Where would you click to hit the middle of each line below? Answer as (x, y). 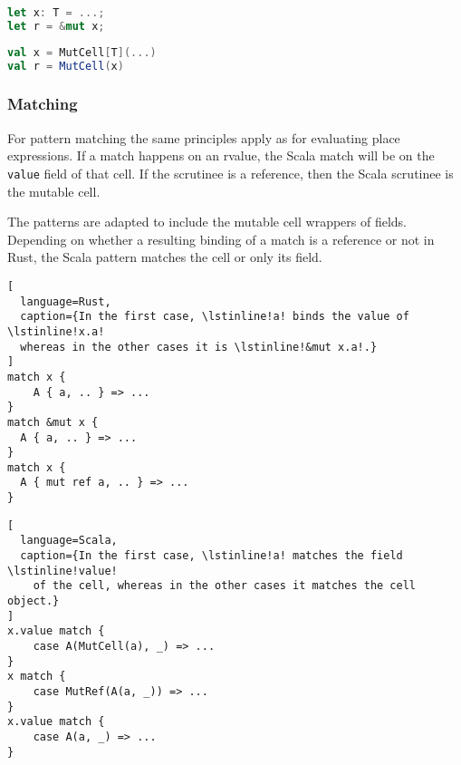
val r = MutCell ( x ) (66, 66)
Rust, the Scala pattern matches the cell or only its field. (165, 257)
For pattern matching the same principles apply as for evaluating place (204, 137)
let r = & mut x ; (56, 26)
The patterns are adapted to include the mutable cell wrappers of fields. (207, 222)
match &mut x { (53, 422)
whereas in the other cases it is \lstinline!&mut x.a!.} (199, 347)
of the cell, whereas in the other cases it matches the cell (225, 586)
